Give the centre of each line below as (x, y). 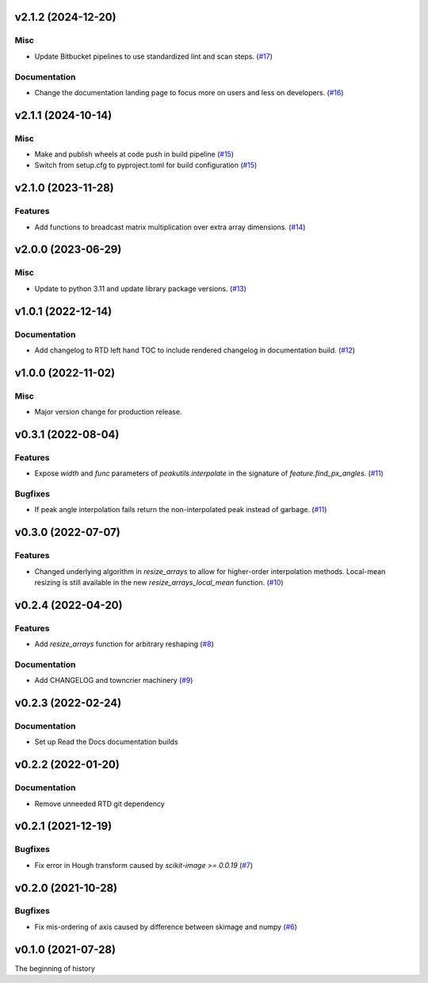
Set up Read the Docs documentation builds (106, 742)
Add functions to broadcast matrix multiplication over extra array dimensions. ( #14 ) (170, 227)
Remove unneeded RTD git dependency (100, 804)
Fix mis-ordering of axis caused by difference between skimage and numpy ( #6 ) (166, 927)
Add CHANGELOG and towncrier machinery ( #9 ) (114, 680)
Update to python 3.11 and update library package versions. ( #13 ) (141, 288)
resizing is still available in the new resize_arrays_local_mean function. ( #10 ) (159, 582)
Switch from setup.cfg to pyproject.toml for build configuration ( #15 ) (146, 165)
